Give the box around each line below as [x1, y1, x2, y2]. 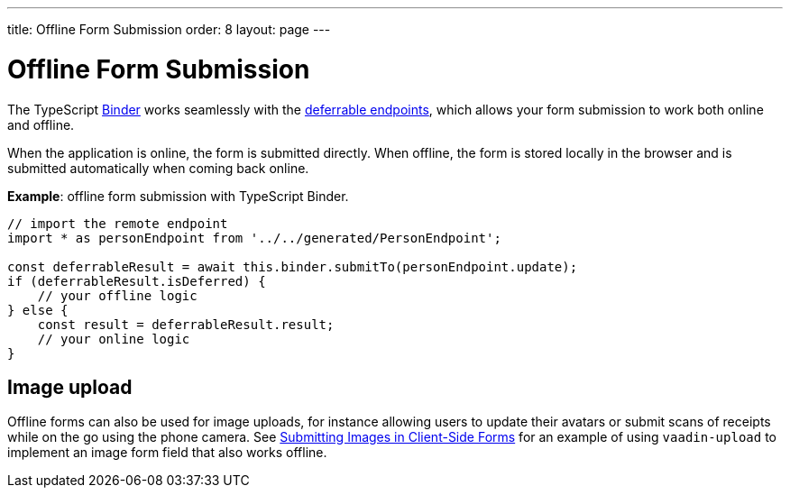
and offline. [7, 116, 75, 133]
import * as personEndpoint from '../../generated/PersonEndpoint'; [7, 230, 501, 245]
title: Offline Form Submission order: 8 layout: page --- [7, 22, 331, 37]
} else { [7, 302, 69, 317]
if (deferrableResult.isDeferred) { [7, 273, 266, 289]
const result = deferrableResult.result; [37, 316, 335, 332]
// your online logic [37, 331, 190, 346]
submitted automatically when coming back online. [7, 160, 309, 176]
